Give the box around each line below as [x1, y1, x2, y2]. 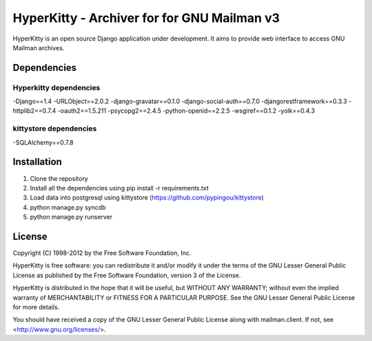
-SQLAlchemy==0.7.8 [12, 138, 74, 146]
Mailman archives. [12, 43, 65, 52]
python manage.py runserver [30, 213, 113, 221]
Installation [12, 156, 62, 168]
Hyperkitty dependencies [12, 82, 101, 92]
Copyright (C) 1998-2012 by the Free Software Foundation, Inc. [12, 249, 192, 257]
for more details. [12, 302, 60, 311]
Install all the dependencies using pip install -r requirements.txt [30, 184, 209, 192]
